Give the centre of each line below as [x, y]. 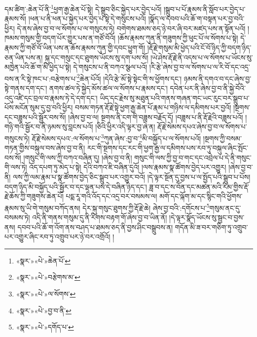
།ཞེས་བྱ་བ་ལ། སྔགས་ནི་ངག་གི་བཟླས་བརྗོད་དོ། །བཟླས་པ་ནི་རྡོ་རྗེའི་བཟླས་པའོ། [156, 117]
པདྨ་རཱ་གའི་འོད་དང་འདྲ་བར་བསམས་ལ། [111, 196]
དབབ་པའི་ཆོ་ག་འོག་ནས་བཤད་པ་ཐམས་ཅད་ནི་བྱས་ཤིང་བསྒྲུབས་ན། [95, 227]
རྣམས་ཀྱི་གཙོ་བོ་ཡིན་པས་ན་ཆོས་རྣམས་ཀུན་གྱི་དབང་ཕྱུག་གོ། [75, 48]
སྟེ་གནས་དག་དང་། [26, 88]
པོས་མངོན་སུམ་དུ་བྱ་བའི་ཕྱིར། [39, 107]
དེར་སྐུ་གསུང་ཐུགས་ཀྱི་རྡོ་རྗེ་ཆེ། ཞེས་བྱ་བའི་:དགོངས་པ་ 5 [146, 207]
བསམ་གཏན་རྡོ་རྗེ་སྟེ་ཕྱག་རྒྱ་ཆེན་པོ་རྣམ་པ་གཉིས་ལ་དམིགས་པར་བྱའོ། [153, 107]
